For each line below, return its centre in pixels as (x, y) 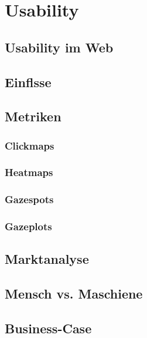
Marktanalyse (47, 259)
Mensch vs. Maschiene (74, 294)
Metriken (33, 116)
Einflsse (28, 82)
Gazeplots (28, 226)
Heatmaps (29, 172)
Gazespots (29, 199)
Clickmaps (30, 145)
